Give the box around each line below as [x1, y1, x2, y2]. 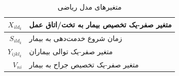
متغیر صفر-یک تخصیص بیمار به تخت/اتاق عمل [29, 19, 172, 30]
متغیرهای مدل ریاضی [57, 2, 122, 12]
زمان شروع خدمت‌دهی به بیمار [29, 33, 122, 44]
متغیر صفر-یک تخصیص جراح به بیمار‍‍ [29, 59, 139, 69]
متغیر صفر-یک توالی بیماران [29, 46, 113, 57]
